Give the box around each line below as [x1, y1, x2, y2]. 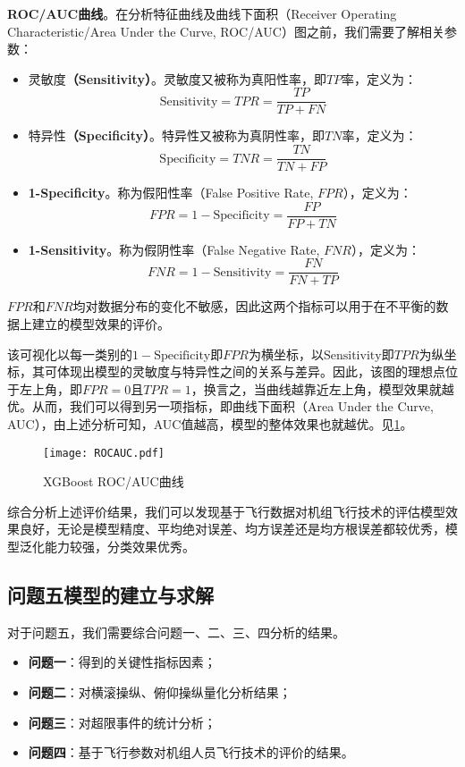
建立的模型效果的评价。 [31, 315, 170, 333]
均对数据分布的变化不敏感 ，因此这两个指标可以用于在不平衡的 [72, 297, 436, 316]
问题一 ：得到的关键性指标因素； [28, 653, 216, 671]
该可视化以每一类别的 [7, 344, 132, 363]
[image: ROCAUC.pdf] [43, 446, 165, 459]
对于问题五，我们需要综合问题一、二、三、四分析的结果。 [7, 622, 345, 641]
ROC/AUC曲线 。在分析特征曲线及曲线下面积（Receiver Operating [7, 4, 397, 22]
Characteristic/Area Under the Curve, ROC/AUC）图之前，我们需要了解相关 [7, 21, 444, 40]
